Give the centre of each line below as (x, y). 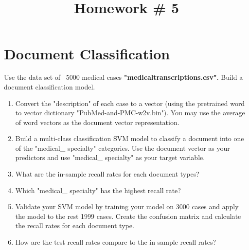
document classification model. (50, 86)
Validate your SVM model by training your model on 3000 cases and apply (127, 206)
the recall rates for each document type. (75, 225)
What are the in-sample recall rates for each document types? (107, 174)
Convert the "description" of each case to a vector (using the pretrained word (130, 103)
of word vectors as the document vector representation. (97, 122)
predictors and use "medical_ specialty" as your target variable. (110, 157)
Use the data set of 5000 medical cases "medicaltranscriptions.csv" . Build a (124, 77)
